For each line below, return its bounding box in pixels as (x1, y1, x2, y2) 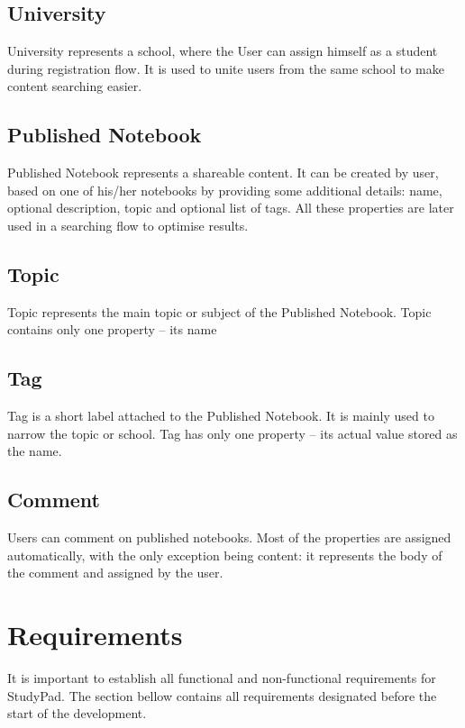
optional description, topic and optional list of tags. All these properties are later (7, 198, 454, 217)
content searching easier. (7, 77, 142, 96)
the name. (7, 441, 62, 460)
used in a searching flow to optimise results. (7, 215, 249, 234)
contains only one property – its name (7, 320, 217, 339)
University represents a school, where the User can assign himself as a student (7, 41, 438, 60)
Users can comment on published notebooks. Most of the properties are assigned (7, 528, 451, 547)
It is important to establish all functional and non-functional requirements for (7, 669, 436, 687)
